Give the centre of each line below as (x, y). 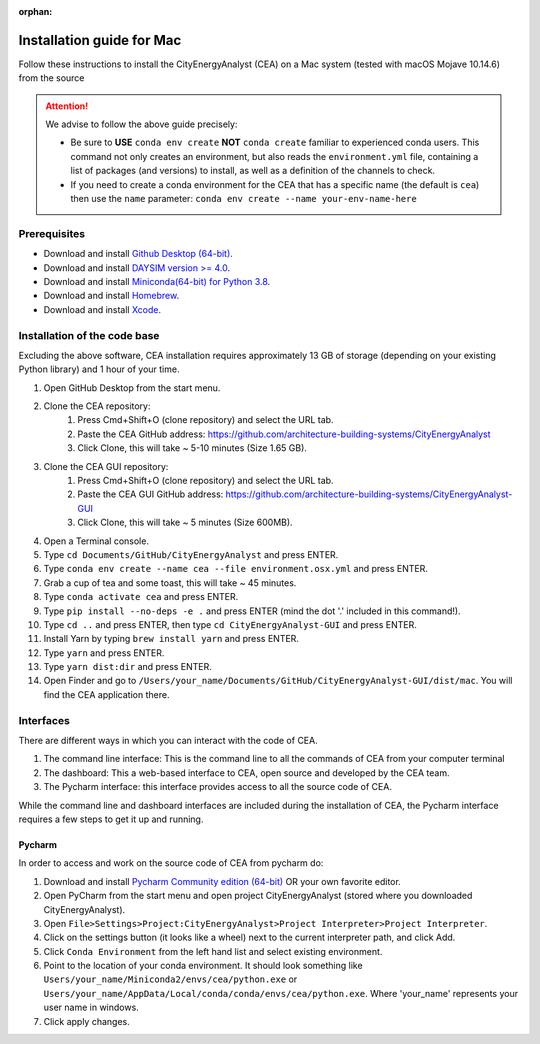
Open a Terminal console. (96, 541)
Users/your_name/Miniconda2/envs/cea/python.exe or (170, 979)
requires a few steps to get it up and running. (111, 819)
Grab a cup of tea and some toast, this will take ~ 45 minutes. (170, 582)
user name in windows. (91, 1007)
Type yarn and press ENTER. (104, 652)
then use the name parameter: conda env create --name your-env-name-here (243, 199)
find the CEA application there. (106, 694)
